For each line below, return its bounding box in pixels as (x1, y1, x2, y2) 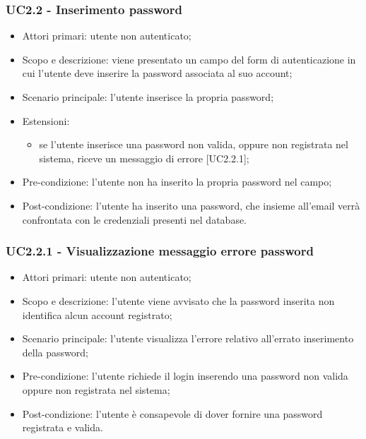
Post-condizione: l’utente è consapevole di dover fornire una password (22, 406, 323, 421)
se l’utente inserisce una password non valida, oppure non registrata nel (39, 137, 348, 152)
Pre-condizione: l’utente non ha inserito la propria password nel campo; (22, 174, 332, 189)
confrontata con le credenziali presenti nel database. (22, 212, 247, 227)
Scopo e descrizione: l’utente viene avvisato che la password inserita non (22, 293, 335, 308)
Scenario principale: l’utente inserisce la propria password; (22, 90, 274, 104)
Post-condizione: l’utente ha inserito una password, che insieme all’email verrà (22, 198, 360, 212)
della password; (22, 344, 88, 359)
